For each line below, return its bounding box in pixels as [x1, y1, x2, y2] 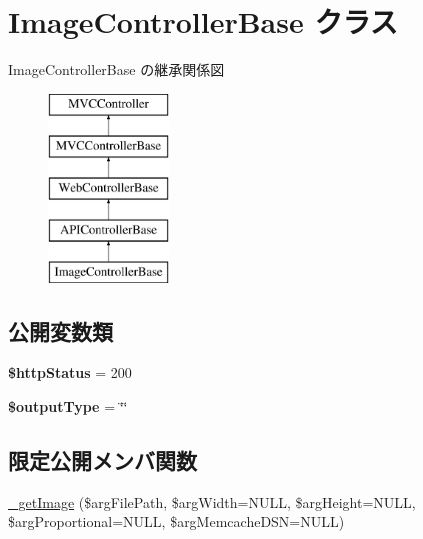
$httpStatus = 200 [8, 362, 132, 383]
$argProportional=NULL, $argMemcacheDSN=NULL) [8, 511, 345, 532]
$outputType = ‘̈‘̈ [8, 396, 128, 417]
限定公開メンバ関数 [8, 445, 197, 476]
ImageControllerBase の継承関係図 [8, 59, 225, 80]
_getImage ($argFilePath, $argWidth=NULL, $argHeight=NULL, [8, 491, 416, 512]
